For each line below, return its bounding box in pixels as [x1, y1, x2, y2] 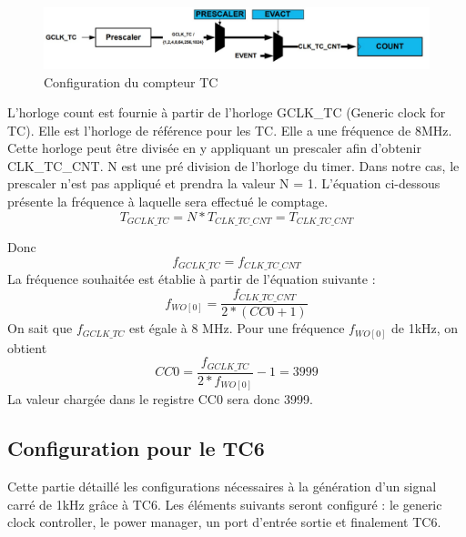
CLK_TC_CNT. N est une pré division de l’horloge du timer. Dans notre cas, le [7, 156, 460, 175]
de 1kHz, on [391, 319, 459, 338]
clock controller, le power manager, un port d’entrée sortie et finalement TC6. [7, 512, 441, 532]
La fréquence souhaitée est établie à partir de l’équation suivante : [7, 269, 376, 289]
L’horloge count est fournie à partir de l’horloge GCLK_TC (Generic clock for [7, 103, 446, 122]
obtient [7, 338, 47, 357]
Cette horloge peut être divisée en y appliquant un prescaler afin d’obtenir [7, 138, 421, 157]
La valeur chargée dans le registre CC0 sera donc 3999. [7, 390, 313, 409]
